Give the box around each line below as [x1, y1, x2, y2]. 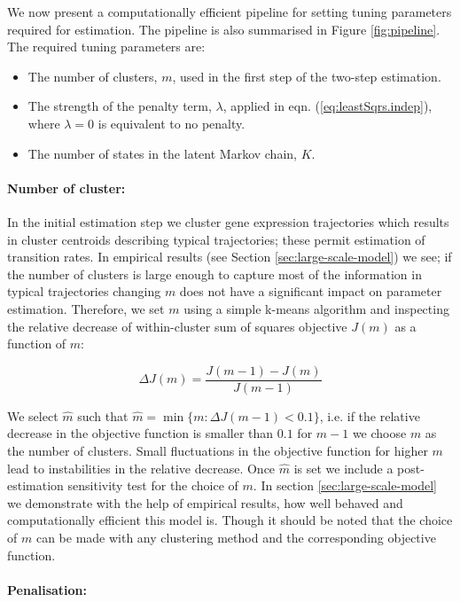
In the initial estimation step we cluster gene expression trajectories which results [7, 212, 449, 231]
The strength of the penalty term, [27, 97, 212, 115]
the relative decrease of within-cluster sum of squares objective [7, 317, 347, 335]
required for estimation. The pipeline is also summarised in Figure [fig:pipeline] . [7, 20, 441, 38]
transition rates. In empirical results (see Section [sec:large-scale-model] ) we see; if [7, 247, 452, 266]
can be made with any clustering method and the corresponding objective [35, 528, 436, 546]
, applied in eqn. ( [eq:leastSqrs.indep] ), [222, 97, 433, 115]
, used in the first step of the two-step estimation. [172, 66, 441, 85]
